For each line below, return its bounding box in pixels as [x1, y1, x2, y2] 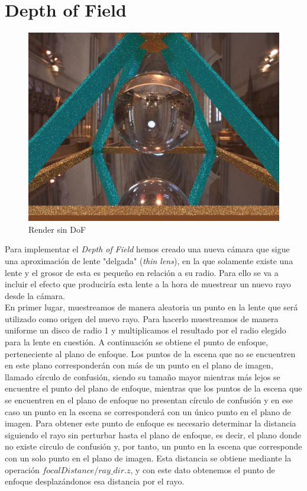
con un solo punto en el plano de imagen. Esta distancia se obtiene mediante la [5, 452, 292, 464]
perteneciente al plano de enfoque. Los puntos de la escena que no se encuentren [5, 347, 296, 360]
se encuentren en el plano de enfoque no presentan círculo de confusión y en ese [5, 394, 293, 406]
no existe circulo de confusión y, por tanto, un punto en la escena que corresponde [5, 440, 302, 453]
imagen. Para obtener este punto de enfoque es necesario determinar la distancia [5, 417, 296, 429]
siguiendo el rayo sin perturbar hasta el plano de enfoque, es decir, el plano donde [5, 428, 302, 441]
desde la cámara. [5, 289, 65, 301]
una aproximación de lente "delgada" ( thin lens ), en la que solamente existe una [5, 254, 293, 267]
